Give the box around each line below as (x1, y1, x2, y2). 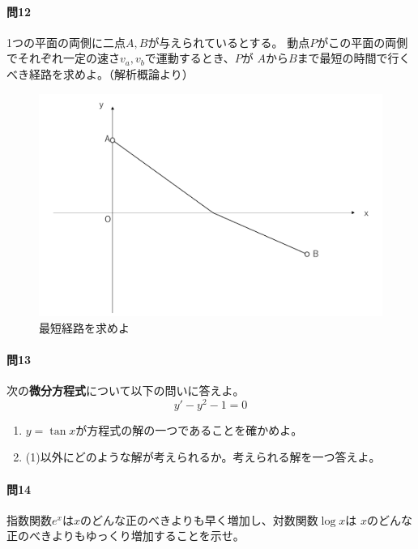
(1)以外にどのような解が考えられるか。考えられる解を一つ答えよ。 (25, 448, 381, 465)
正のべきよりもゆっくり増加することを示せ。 (6, 527, 245, 544)
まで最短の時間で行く (296, 49, 411, 66)
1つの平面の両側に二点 (6, 33, 126, 50)
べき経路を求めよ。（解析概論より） (6, 65, 194, 82)
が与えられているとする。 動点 (147, 33, 310, 50)
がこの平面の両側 (317, 33, 408, 50)
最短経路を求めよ (39, 319, 130, 336)
